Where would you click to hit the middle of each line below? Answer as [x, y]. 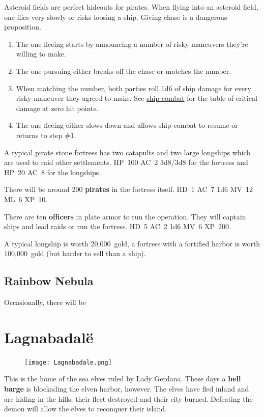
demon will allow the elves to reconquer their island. [85, 409]
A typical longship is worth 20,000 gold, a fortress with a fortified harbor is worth [132, 243]
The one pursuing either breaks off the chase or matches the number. [124, 71]
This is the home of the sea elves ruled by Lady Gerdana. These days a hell [123, 379]
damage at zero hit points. [57, 108]
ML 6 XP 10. [26, 199]
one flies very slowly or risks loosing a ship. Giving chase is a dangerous [116, 17]
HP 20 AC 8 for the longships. [53, 172]
